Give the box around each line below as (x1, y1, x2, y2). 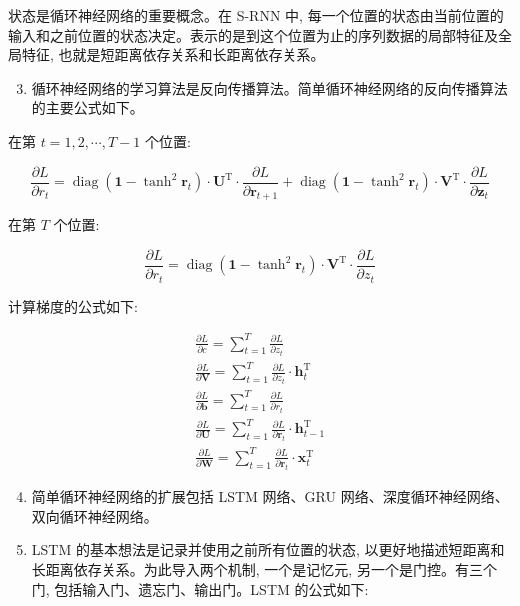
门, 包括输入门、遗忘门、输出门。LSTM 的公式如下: (31, 578, 369, 599)
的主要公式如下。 (31, 97, 144, 118)
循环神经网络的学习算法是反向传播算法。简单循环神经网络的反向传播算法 (31, 77, 508, 98)
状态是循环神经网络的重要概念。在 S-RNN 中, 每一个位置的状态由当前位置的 (8, 5, 504, 25)
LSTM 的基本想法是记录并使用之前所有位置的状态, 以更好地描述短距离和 (31, 539, 505, 560)
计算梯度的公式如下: (8, 295, 138, 316)
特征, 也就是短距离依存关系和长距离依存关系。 (21, 44, 325, 65)
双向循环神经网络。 (31, 505, 158, 526)
